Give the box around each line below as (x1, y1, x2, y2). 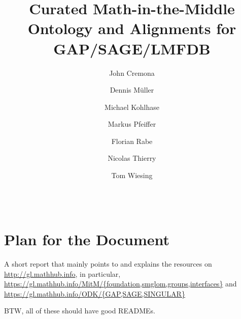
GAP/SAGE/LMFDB (53, 38, 211, 59)
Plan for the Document (4, 229, 170, 250)
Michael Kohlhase (105, 101, 159, 112)
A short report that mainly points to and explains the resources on (4, 258, 212, 269)
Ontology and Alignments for (27, 18, 236, 39)
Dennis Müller (110, 84, 154, 95)
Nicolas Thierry (108, 153, 156, 163)
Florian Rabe (111, 135, 153, 146)
